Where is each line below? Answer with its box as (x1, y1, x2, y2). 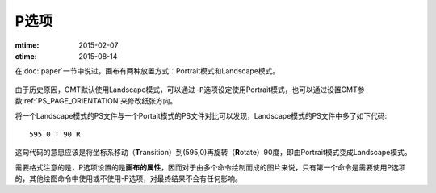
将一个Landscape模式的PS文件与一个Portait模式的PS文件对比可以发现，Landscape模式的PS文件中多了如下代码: (15, 111, 388, 120)
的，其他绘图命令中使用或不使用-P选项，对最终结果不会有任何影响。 (15, 174, 242, 183)
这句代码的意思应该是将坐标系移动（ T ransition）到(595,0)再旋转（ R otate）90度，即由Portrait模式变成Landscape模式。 (15, 148, 412, 157)
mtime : (15, 40, 40, 50)
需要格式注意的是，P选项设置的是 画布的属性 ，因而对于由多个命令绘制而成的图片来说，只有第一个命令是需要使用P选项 (15, 162, 406, 172)
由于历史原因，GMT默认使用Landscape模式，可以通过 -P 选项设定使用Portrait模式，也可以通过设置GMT (15, 85, 358, 94)
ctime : (15, 51, 37, 61)
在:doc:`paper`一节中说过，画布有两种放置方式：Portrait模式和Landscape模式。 (15, 66, 280, 76)
